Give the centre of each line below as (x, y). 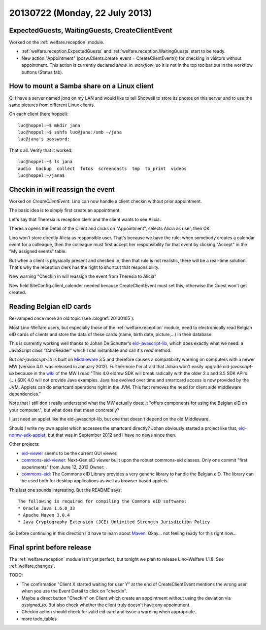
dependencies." (25, 394)
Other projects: (24, 444)
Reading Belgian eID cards (50, 307)
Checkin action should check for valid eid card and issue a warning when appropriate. (109, 612)
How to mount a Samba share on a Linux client (81, 86)
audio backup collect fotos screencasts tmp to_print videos (102, 168)
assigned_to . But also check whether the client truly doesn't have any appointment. (106, 605)
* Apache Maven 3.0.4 (44, 515)
